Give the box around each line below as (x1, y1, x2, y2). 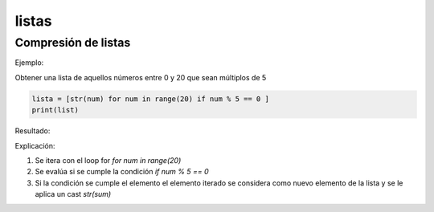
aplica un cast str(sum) (35, 190, 112, 199)
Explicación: (14, 141, 55, 150)
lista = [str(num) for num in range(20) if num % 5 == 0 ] (31, 94, 269, 104)
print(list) (31, 105, 80, 115)
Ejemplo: (14, 58, 44, 67)
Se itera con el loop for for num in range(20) (35, 155, 182, 165)
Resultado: (14, 126, 51, 136)
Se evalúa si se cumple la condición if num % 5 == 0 (35, 167, 209, 177)
